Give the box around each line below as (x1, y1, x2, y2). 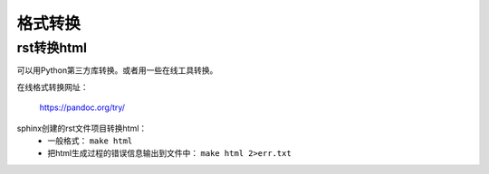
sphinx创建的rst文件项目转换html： (16, 123, 148, 133)
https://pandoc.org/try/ (39, 102, 126, 113)
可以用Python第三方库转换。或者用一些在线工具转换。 (16, 65, 218, 76)
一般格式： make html (47, 135, 133, 146)
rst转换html (16, 40, 88, 56)
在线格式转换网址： (16, 81, 89, 92)
